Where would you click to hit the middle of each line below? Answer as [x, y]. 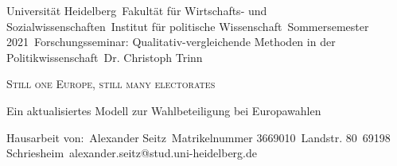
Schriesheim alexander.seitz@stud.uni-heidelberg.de [132, 153]
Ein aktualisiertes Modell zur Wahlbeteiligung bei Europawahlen [164, 110]
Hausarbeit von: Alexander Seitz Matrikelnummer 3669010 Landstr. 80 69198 [198, 137]
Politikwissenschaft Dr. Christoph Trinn [105, 57]
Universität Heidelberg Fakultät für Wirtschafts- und [137, 10]
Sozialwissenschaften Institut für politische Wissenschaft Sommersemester [188, 26]
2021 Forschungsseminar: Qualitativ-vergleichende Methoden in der [171, 42]
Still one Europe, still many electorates [111, 84]
